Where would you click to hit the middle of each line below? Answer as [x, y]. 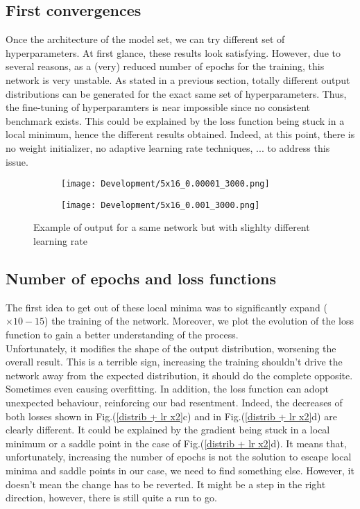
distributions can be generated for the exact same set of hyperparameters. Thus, [176, 93]
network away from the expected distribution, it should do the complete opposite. [179, 375]
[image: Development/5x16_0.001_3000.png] [161, 205]
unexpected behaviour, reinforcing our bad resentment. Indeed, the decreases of [174, 402]
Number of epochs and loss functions [141, 278]
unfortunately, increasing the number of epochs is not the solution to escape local [179, 457]
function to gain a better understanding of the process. [122, 335]
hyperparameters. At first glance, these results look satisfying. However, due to [173, 52]
